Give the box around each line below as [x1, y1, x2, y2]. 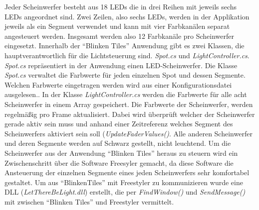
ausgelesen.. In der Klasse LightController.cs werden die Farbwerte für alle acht [4, 89, 247, 100]
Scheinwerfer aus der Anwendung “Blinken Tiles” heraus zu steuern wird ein [4, 147, 238, 158]
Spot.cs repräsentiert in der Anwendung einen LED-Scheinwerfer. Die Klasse [4, 60, 238, 70]
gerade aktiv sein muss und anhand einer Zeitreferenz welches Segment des [4, 118, 233, 129]
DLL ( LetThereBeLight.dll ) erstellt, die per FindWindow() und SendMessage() [4, 187, 246, 197]
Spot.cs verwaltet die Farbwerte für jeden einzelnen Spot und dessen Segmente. [4, 70, 246, 80]
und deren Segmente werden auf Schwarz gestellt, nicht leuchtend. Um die [4, 138, 231, 148]
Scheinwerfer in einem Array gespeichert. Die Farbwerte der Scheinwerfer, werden [4, 99, 253, 109]
